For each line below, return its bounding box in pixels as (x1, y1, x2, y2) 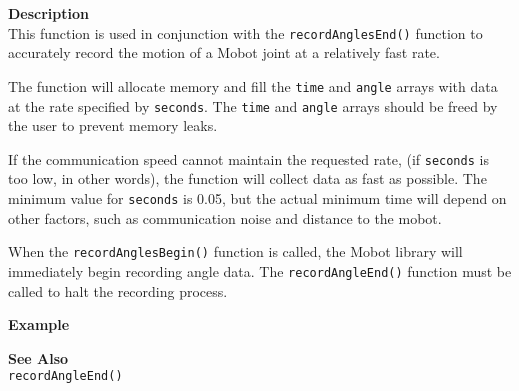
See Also (8, 347, 69, 368)
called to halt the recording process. (8, 280, 228, 301)
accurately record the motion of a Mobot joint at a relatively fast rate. (8, 42, 440, 63)
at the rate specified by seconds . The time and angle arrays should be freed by (8, 95, 498, 116)
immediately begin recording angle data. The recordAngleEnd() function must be (8, 260, 512, 281)
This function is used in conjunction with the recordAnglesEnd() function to (8, 22, 483, 43)
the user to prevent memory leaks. (8, 115, 218, 136)
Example (8, 314, 70, 335)
